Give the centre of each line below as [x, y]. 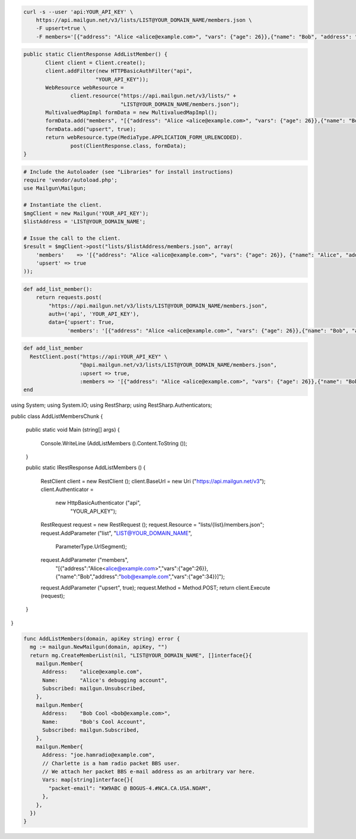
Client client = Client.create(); [96, 63]
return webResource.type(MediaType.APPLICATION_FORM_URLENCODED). [144, 137]
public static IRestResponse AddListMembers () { [86, 468]
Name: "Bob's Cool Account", [94, 722]
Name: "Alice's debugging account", [105, 680]
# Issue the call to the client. [72, 238]
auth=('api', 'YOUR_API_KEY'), [94, 314]
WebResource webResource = [85, 87]
